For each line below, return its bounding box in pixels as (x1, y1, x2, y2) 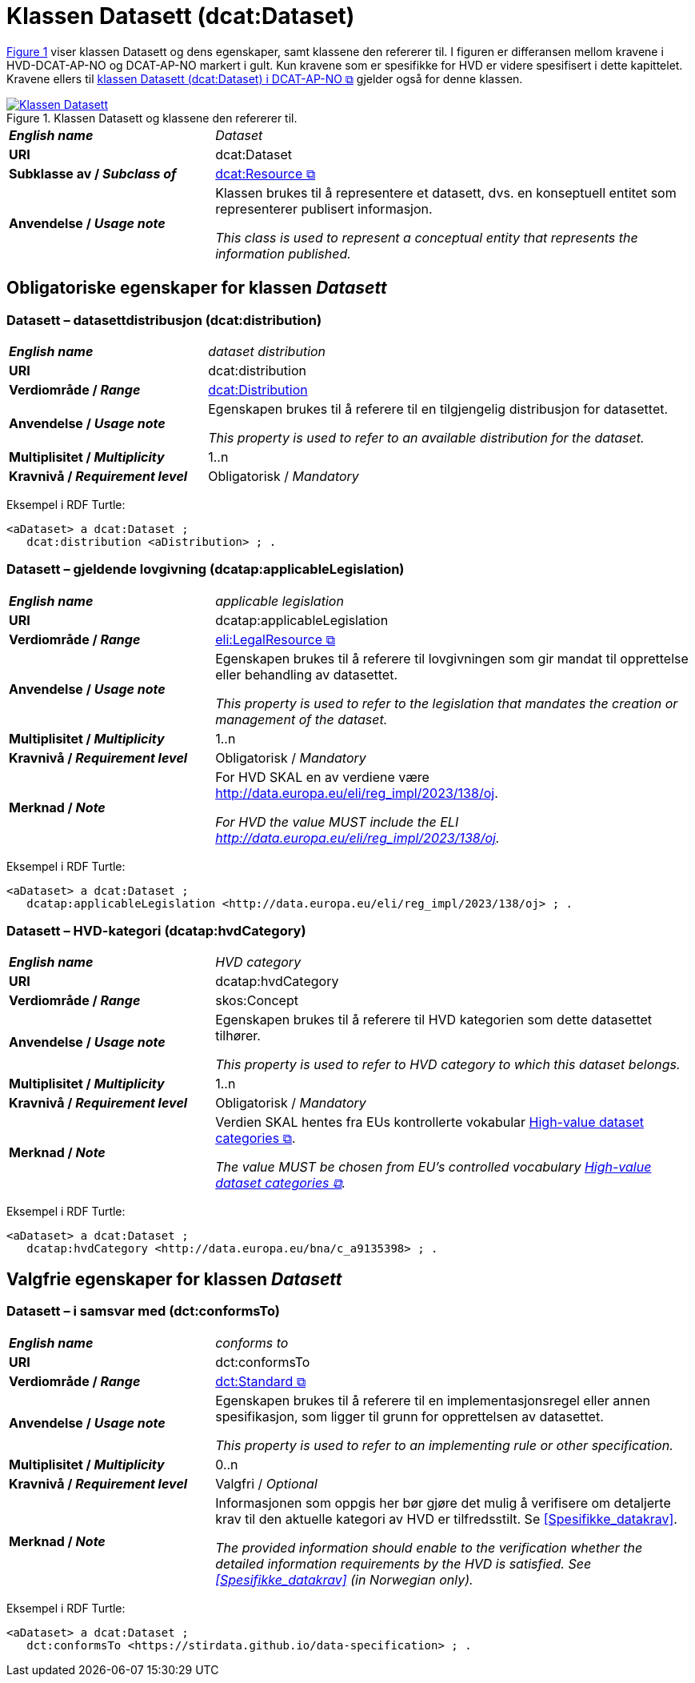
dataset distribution (208, 343, 326, 359)
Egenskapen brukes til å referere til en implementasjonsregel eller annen (215, 1392, 650, 1409)
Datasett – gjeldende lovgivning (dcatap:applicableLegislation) (6, 561, 405, 578)
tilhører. (215, 1028, 261, 1044)
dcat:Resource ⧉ (215, 165, 316, 182)
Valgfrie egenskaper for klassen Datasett (6, 1268, 342, 1289)
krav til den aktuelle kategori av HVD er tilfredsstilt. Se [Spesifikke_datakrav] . (215, 1510, 677, 1527)
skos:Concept (215, 992, 298, 1009)
